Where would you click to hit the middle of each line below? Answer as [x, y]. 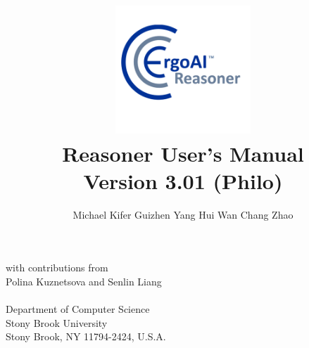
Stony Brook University [57, 322]
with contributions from [57, 268]
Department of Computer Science [78, 309]
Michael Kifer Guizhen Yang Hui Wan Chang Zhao [183, 214]
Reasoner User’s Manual [183, 153]
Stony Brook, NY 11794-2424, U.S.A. [86, 336]
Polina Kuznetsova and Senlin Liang [84, 281]
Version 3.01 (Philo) [183, 180]
